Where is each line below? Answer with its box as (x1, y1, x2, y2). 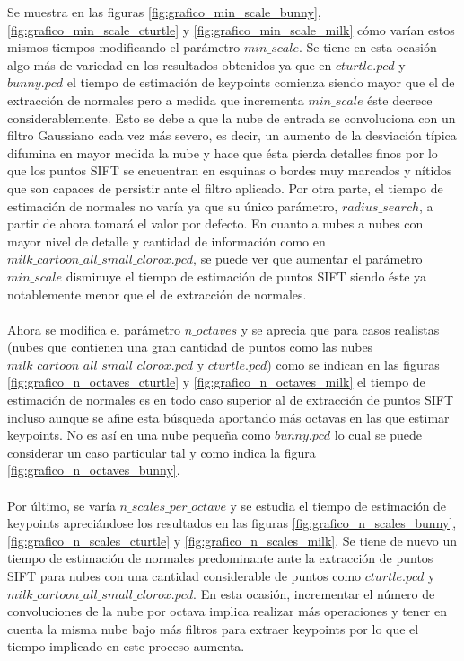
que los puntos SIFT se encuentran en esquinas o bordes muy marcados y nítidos (7, 161, 452, 180)
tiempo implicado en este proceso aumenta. (7, 637, 245, 656)
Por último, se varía (7, 496, 116, 514)
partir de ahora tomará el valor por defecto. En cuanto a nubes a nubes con (7, 214, 424, 233)
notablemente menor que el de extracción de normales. (7, 284, 307, 303)
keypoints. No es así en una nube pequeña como (7, 425, 271, 444)
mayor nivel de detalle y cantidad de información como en (7, 231, 326, 250)
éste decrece (367, 90, 433, 109)
